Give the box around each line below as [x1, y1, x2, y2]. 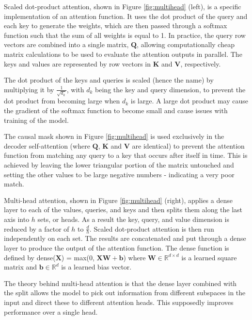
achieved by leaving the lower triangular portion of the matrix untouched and [4, 160, 234, 170]
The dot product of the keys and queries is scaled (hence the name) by [4, 75, 214, 85]
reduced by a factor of [4, 223, 69, 234]
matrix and [4, 262, 37, 272]
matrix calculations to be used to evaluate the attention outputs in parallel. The [4, 49, 242, 59]
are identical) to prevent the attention [132, 140, 245, 151]
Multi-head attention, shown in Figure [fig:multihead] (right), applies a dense [4, 195, 233, 205]
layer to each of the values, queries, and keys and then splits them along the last [4, 204, 243, 215]
